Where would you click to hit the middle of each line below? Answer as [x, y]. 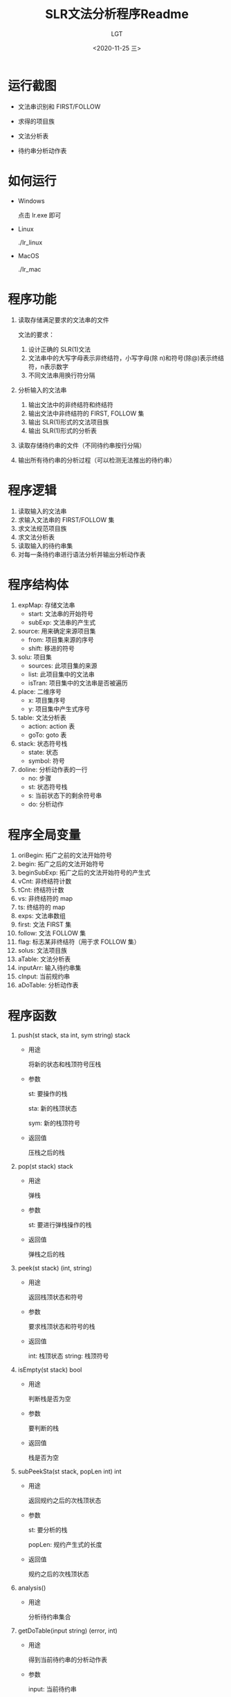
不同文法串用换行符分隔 [62, 375]
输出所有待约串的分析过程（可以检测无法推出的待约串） [96, 460]
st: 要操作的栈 [48, 1094]
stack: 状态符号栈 [43, 744]
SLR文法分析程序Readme [117, 14]
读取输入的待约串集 [45, 546]
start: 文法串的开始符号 [61, 614]
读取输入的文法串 [42, 511]
